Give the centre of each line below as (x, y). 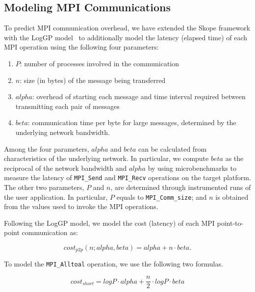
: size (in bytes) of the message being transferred (93, 80)
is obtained (232, 197)
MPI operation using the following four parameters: (81, 47)
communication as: (50, 232)
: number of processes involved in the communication (100, 63)
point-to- (230, 223)
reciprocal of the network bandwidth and (65, 168)
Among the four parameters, (47, 148)
